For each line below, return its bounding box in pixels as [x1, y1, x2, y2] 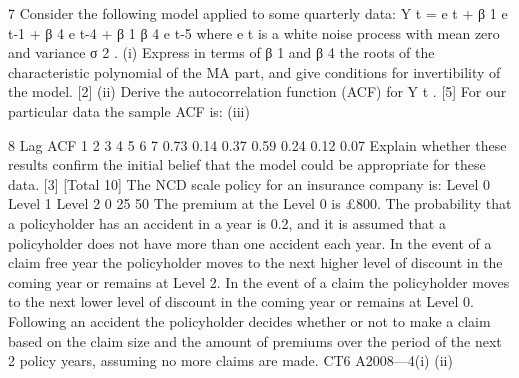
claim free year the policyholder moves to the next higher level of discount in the [8, 252, 503, 273]
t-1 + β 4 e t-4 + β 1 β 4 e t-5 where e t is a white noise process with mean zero [8, 22, 500, 43]
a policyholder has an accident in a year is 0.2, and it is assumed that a [8, 212, 446, 233]
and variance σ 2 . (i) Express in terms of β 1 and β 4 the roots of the [8, 42, 435, 63]
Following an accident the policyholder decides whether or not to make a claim [8, 310, 491, 331]
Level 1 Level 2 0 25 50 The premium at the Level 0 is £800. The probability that [8, 193, 512, 214]
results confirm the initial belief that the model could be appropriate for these [8, 154, 486, 175]
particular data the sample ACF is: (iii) [8, 100, 250, 121]
